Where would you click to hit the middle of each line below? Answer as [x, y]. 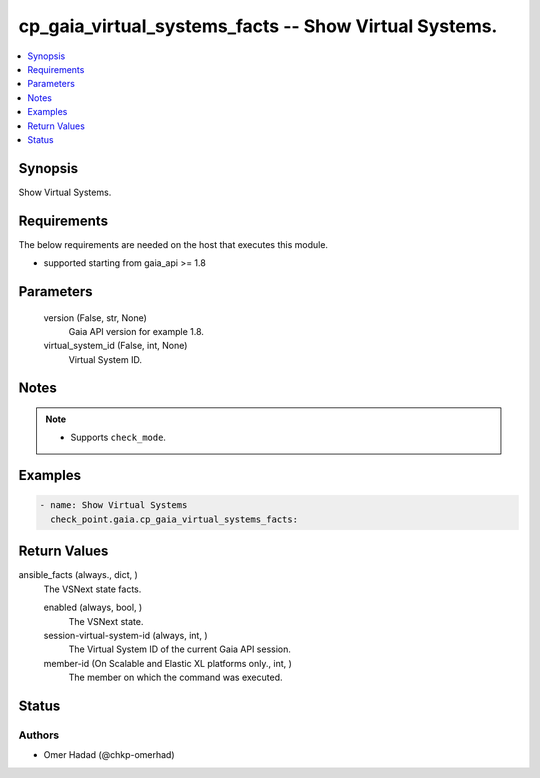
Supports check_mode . [118, 437]
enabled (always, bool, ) [93, 607]
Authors [39, 735]
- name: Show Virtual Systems [113, 505]
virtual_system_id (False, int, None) [115, 346]
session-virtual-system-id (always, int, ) [126, 635]
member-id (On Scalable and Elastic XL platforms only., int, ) [167, 663]
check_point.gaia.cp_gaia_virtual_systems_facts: [174, 519]
